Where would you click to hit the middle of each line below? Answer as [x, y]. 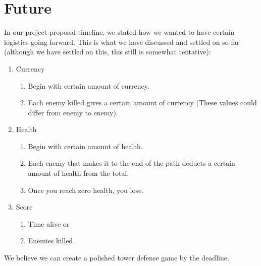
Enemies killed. [51, 241]
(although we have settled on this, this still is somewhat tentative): [108, 52]
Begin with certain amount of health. [85, 146]
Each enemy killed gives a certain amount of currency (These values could [142, 103]
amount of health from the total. [79, 173]
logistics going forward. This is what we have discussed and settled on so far [122, 42]
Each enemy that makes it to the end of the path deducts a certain [132, 163]
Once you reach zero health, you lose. [86, 190]
